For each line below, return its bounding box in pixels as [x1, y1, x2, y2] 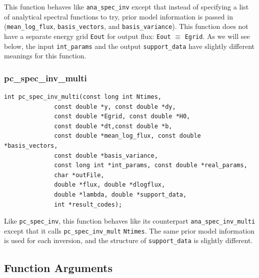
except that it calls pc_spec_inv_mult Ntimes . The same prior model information [4, 225, 255, 236]
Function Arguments [4, 260, 112, 275]
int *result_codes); [54, 201, 122, 208]
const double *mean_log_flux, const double [54, 132, 201, 140]
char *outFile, [54, 171, 104, 179]
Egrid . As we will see [184, 30, 250, 41]
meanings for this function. [4, 50, 86, 61]
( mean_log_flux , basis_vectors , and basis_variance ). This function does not [4, 21, 248, 31]
